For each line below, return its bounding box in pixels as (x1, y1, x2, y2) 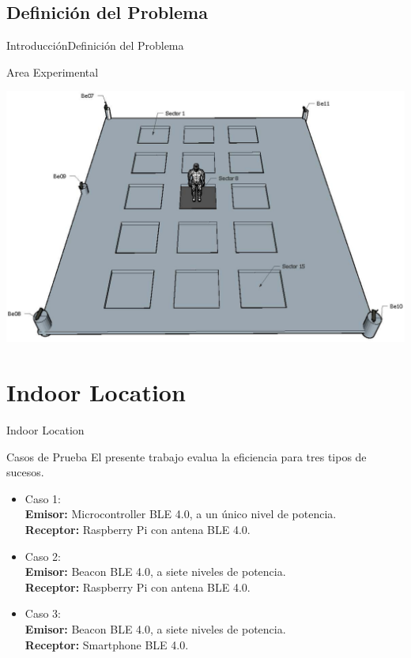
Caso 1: (25, 490, 61, 506)
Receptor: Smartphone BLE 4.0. (25, 636, 189, 652)
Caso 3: (25, 605, 61, 622)
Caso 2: (25, 547, 61, 564)
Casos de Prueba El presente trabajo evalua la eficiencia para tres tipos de (6, 448, 367, 464)
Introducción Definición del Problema (6, 37, 184, 54)
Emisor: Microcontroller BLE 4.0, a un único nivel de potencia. (25, 506, 337, 522)
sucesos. (6, 464, 44, 480)
